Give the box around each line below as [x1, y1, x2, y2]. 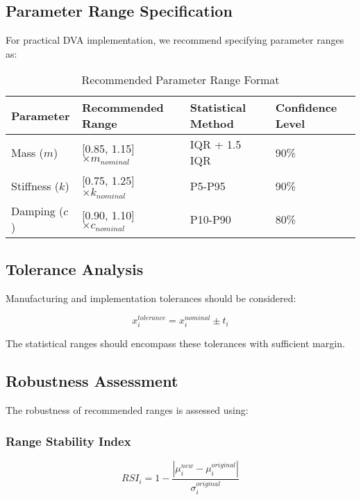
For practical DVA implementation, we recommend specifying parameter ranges [6, 33, 344, 47]
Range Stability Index [6, 432, 131, 449]
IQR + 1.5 [190, 136, 242, 153]
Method [190, 115, 234, 132]
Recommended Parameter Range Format [81, 72, 280, 88]
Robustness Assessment [6, 370, 178, 392]
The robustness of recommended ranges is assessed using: [6, 403, 249, 417]
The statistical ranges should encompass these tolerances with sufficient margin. [6, 336, 345, 351]
